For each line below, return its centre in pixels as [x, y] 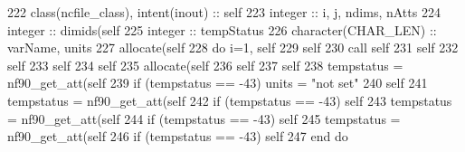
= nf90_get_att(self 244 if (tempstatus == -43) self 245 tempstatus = [204, 118]
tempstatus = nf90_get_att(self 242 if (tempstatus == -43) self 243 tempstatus [230, 100]
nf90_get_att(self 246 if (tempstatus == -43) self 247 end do [178, 136]
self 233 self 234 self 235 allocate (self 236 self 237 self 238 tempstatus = [205, 65]
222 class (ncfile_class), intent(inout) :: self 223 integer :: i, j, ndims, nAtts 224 [224, 12]
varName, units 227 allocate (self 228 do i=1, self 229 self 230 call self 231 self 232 [233, 47]
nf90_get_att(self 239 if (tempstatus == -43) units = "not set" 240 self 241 [218, 83]
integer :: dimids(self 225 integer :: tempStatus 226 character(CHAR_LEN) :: [222, 29]
